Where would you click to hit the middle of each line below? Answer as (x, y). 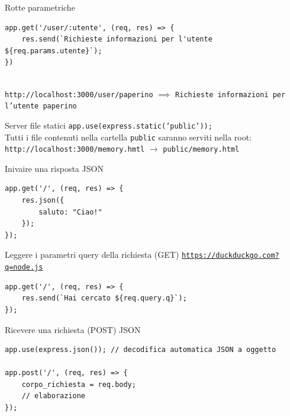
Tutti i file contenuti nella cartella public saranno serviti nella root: (128, 137)
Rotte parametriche (40, 7)
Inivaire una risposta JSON (54, 168)
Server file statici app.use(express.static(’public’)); (109, 125)
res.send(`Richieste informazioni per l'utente (117, 39)
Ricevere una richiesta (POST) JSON (73, 329)
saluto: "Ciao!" (70, 212)
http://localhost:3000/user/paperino (79, 95)
